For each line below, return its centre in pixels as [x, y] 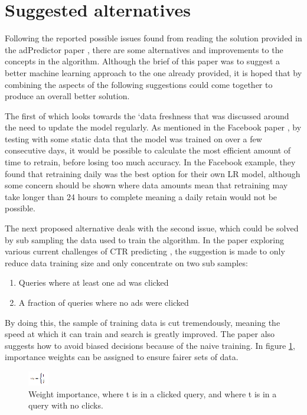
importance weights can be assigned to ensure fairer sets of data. [122, 357]
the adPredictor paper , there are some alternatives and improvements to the [144, 49]
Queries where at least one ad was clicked [94, 282]
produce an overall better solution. [67, 96]
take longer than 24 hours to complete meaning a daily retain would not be [141, 196]
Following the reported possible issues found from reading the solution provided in [153, 38]
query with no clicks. [66, 405]
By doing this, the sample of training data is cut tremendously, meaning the [143, 322]
